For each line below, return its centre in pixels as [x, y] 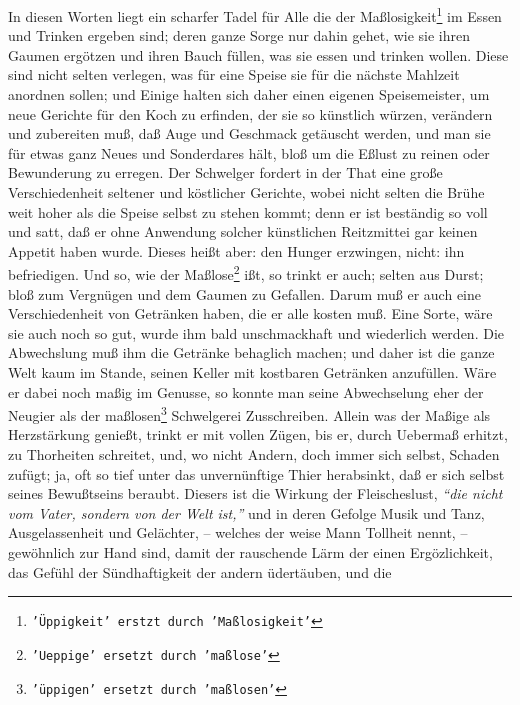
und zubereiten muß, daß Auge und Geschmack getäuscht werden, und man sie [249, 133]
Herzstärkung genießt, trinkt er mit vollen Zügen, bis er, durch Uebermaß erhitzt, [258, 434]
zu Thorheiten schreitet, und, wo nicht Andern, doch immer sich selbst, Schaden [254, 454]
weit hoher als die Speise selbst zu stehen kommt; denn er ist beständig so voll [248, 211]
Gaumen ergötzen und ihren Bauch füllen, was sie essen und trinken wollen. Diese [258, 54]
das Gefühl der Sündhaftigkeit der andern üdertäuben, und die [200, 571]
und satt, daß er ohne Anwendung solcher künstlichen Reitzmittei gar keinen [243, 231]
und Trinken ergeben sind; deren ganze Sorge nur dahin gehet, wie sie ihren [239, 35]
